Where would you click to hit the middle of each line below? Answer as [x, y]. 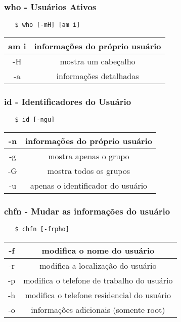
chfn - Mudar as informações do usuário [87, 211]
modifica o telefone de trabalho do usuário [98, 280]
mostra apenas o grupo [89, 156]
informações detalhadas [98, 76]
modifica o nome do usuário [98, 250]
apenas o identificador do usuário [89, 185]
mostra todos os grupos [88, 170]
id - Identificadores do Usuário [68, 101]
